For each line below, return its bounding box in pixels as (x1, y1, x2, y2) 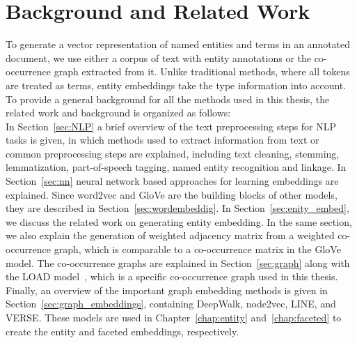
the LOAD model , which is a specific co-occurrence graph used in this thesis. (6, 269, 338, 284)
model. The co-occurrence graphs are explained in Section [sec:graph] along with (6, 255, 350, 270)
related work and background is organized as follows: (6, 105, 231, 120)
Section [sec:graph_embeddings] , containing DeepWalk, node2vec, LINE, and (6, 296, 336, 311)
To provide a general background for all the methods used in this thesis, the (6, 91, 330, 106)
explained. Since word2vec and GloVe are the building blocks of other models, (6, 187, 338, 201)
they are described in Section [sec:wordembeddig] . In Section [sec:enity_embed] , (6, 201, 349, 215)
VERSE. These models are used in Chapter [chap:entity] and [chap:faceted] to (6, 310, 342, 324)
